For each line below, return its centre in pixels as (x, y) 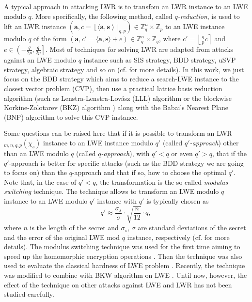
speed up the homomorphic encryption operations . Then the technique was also (123, 256)
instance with (117, 200)
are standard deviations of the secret (192, 228)
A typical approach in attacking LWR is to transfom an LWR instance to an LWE (126, 6)
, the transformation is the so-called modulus (162, 182)
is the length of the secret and (74, 228)
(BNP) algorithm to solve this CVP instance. (71, 117)
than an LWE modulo (36, 153)
